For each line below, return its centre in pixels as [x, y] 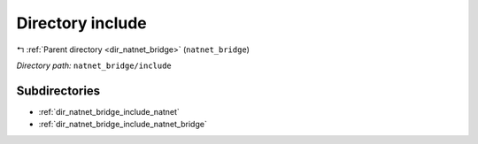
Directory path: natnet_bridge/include [94, 65]
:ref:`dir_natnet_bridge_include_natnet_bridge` [123, 125]
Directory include [82, 23]
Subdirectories [58, 91]
